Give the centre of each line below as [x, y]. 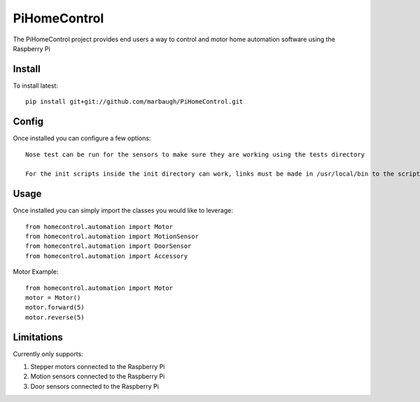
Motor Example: [36, 272]
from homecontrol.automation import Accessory [107, 256]
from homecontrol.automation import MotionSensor [112, 236]
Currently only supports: [48, 354]
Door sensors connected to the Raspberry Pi [94, 386]
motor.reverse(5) [55, 317]
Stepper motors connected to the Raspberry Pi [98, 367]
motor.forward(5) [55, 307]
